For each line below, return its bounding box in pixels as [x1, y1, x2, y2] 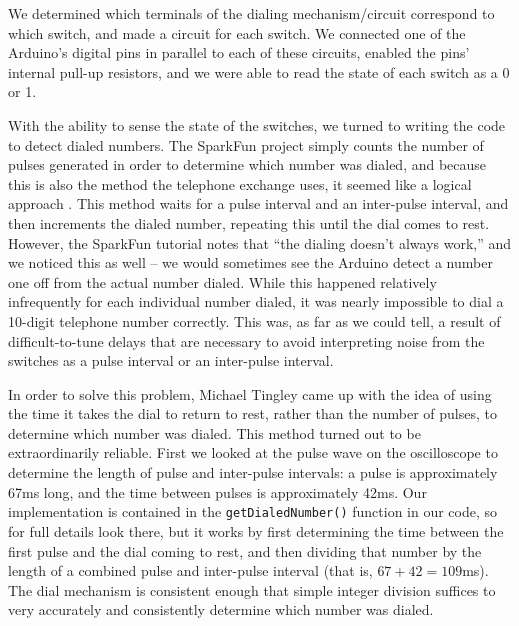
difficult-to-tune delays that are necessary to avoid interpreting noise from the [8, 330, 485, 351]
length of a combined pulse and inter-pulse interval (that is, [8, 560, 373, 581]
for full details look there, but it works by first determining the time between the [8, 520, 504, 541]
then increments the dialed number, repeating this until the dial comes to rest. [8, 212, 490, 233]
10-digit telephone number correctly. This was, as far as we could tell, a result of [8, 310, 501, 331]
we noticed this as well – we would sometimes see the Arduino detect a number [8, 252, 493, 273]
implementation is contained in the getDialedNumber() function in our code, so [8, 501, 498, 522]
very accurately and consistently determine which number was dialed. [8, 599, 434, 620]
